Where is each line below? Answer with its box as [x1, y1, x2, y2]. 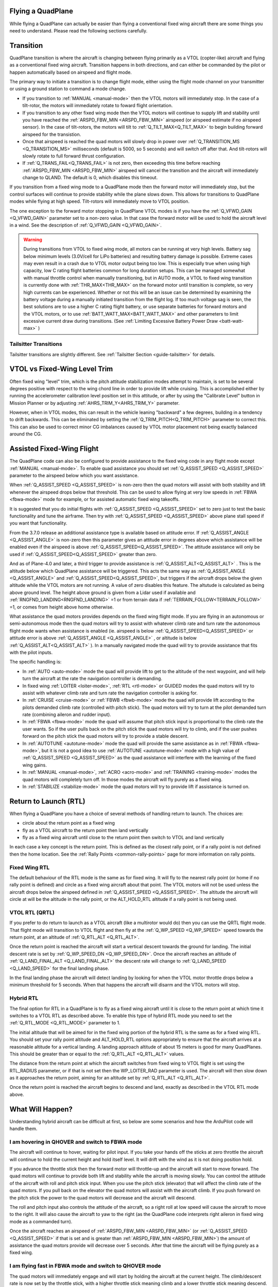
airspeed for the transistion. [22, 131, 81, 137]
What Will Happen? [9, 1105, 73, 1114]
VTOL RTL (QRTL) [9, 909, 55, 916]
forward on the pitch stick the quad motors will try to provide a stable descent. [22, 733, 189, 739]
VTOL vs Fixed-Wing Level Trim [9, 364, 113, 373]
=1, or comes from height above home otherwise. [9, 604, 114, 610]
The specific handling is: [9, 659, 62, 665]
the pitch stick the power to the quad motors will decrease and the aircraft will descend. [9, 1194, 196, 1201]
